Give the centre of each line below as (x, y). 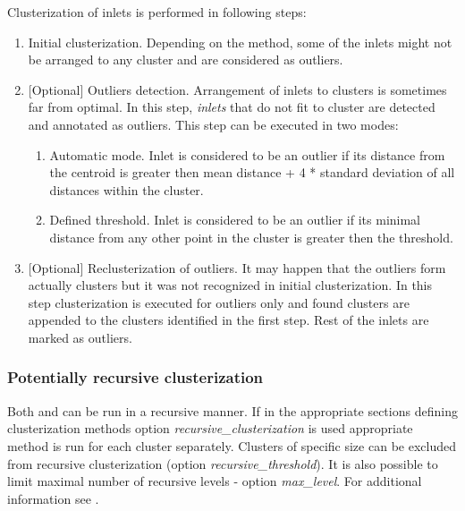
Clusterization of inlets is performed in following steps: (157, 12)
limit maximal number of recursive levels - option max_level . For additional (215, 481)
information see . (53, 498)
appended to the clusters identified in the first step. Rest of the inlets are (228, 320)
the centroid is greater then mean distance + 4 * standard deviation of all (252, 172)
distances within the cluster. (127, 189)
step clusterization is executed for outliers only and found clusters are (219, 302)
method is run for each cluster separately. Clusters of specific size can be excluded (232, 445)
